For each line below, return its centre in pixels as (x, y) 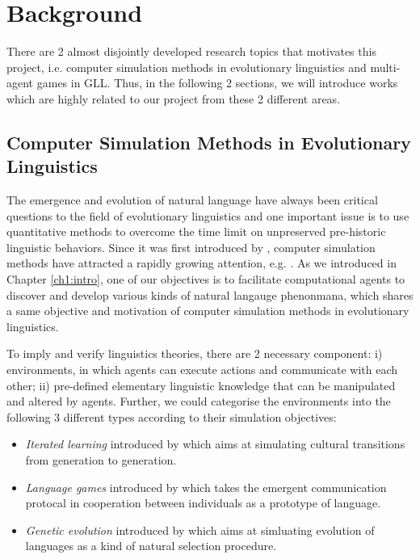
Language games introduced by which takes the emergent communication (206, 487)
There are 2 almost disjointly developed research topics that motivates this (191, 51)
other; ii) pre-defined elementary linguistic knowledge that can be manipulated (201, 385)
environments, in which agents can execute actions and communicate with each (202, 370)
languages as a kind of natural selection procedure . (151, 546)
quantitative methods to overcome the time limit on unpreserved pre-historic (196, 231)
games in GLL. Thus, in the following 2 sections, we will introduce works (217, 83)
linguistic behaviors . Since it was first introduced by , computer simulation (191, 247)
